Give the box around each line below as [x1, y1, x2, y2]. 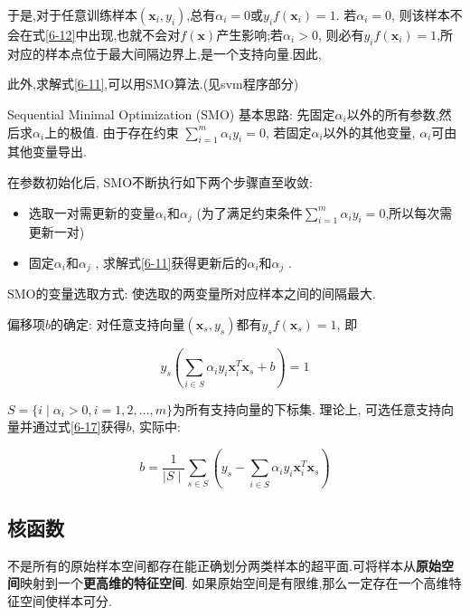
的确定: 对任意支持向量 [51, 315, 185, 333]
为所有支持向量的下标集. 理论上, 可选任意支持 [173, 399, 442, 418]
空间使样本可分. [19, 592, 112, 611]
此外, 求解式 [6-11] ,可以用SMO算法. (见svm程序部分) [7, 74, 299, 93]
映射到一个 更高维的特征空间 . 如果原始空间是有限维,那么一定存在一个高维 [20, 573, 449, 592]
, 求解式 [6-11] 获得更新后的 [95, 252, 248, 271]
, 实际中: [131, 417, 181, 436]
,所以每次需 [385, 203, 453, 222]
